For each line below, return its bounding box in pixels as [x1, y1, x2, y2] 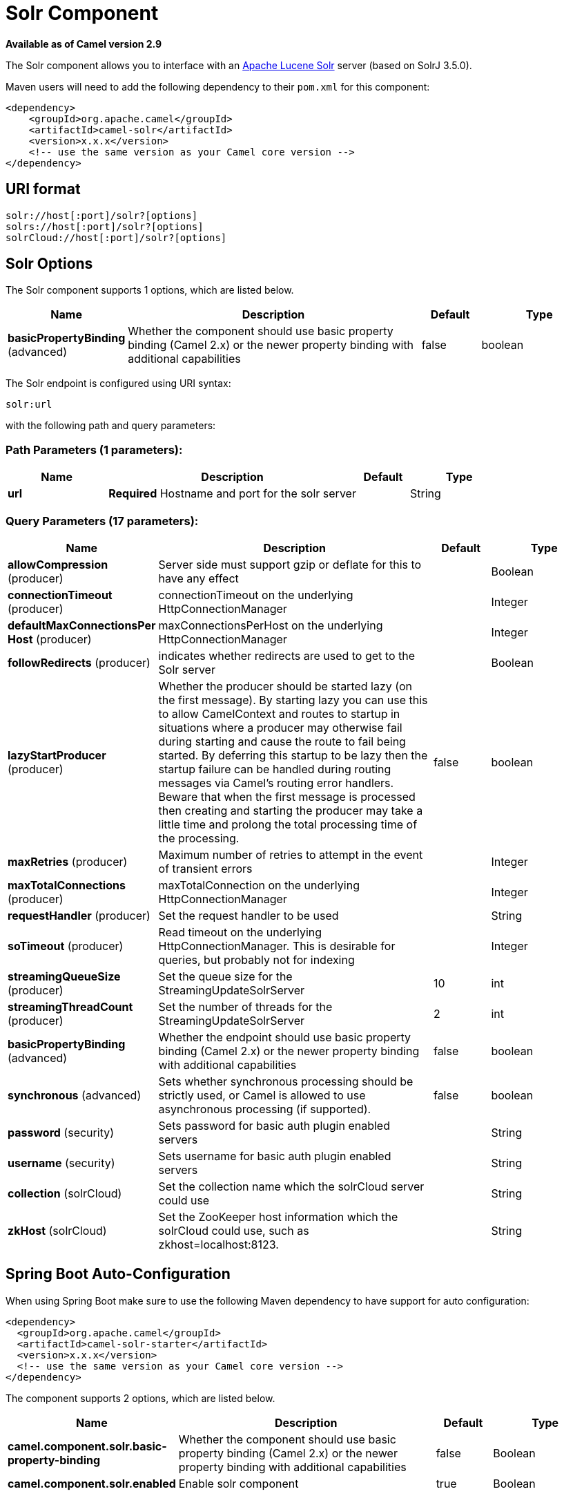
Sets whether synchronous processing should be [158, 1074, 414, 1088]
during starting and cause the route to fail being [158, 734, 406, 748]
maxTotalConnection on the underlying [158, 878, 360, 892]
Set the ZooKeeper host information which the [158, 1209, 398, 1224]
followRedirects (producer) [8, 655, 150, 670]
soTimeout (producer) [8, 938, 124, 953]
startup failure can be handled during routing [158, 761, 391, 776]
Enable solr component [178, 1476, 299, 1490]
